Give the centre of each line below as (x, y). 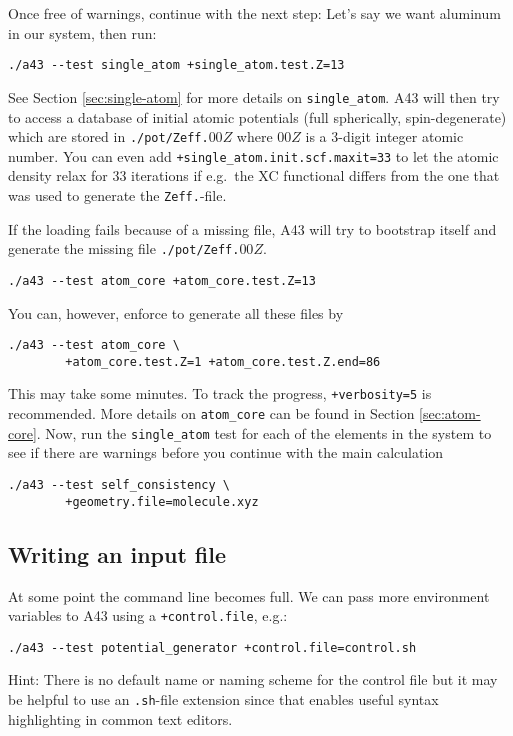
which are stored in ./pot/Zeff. (108, 136)
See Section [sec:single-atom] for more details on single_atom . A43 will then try (254, 96)
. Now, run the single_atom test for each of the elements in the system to (264, 432)
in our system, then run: (82, 32)
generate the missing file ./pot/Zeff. (124, 248)
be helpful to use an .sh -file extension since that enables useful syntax (223, 699)
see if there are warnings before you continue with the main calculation (226, 452)
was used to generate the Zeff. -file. (117, 195)
